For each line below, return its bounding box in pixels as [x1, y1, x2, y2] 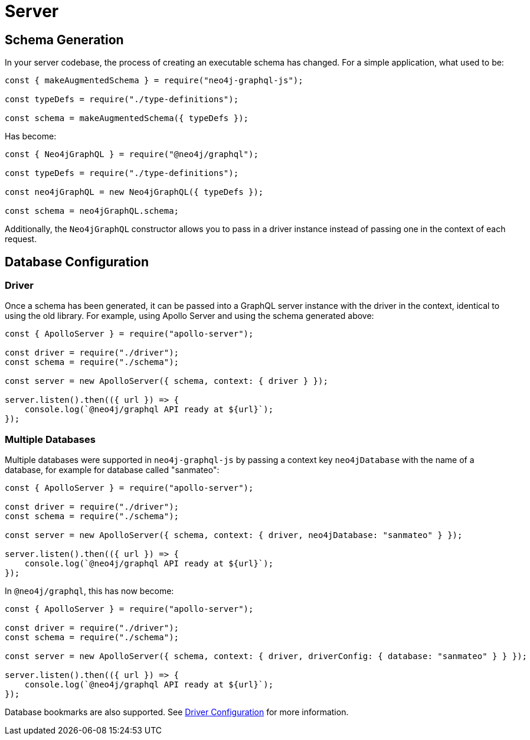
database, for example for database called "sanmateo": [5, 465, 220, 475]
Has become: [5, 131, 57, 142]
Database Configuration [5, 254, 149, 269]
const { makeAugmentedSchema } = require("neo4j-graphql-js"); [5, 76, 303, 86]
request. [5, 234, 37, 245]
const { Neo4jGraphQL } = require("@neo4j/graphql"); [5, 149, 259, 159]
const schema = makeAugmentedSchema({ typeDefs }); [5, 113, 249, 123]
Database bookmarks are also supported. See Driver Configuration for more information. [5, 707, 349, 718]
